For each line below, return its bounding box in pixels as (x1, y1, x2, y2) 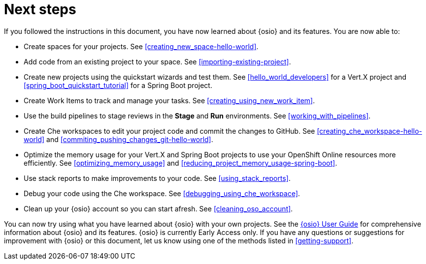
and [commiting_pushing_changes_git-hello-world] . (46, 135, 213, 144)
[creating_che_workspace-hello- (317, 126, 422, 135)
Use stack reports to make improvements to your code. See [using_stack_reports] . (24, 174, 291, 182)
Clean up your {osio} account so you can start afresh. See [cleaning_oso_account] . (24, 204, 293, 213)
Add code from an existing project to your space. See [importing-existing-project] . (24, 57, 291, 66)
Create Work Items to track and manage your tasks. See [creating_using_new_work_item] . (24, 96, 315, 105)
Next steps (4, 1, 76, 18)
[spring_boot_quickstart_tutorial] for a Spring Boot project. (24, 81, 212, 89)
